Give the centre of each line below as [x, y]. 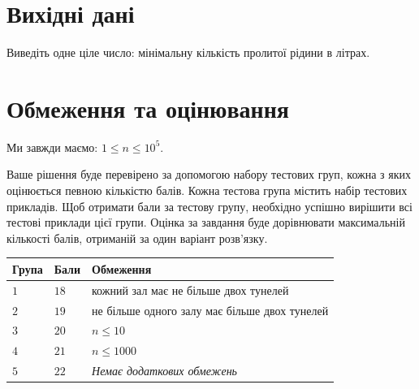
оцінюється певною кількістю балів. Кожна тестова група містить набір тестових [207, 190]
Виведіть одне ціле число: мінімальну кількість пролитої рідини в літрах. [188, 52]
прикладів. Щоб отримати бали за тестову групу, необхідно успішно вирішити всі [209, 206]
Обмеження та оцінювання [148, 108]
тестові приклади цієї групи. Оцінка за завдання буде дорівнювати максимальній [206, 222]
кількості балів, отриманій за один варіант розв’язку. [137, 238]
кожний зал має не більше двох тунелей [190, 290]
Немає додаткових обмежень [164, 371]
